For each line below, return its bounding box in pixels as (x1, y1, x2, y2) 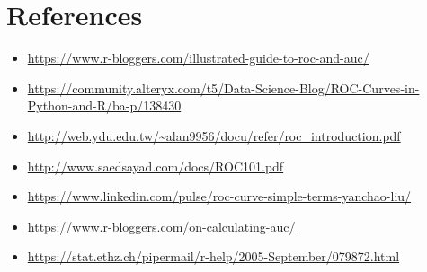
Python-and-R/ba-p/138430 (27, 96, 182, 115)
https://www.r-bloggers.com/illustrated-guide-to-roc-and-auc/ (27, 48, 369, 67)
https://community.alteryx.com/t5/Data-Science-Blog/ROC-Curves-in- (27, 78, 420, 97)
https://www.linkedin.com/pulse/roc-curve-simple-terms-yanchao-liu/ (27, 187, 412, 206)
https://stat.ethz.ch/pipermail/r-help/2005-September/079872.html (27, 247, 400, 266)
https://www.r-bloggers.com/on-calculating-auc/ (27, 216, 296, 235)
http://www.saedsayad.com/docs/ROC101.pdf (27, 156, 284, 175)
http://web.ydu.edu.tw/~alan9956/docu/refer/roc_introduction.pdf (27, 126, 401, 145)
